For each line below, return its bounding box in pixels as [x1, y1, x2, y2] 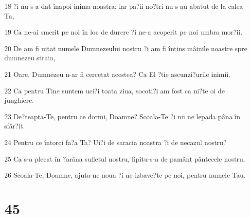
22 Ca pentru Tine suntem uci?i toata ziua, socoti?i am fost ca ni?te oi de [4, 85, 225, 95]
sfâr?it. [4, 121, 25, 131]
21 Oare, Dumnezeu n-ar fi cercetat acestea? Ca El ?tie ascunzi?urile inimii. [4, 69, 231, 79]
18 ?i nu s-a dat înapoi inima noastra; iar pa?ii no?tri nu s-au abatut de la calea [4, 1, 243, 11]
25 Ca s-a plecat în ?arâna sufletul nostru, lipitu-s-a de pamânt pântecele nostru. [4, 153, 245, 163]
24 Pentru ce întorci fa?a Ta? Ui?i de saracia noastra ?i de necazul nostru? [4, 137, 227, 147]
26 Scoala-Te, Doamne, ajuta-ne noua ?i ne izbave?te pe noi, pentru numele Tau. [4, 170, 246, 180]
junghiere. [4, 95, 34, 105]
